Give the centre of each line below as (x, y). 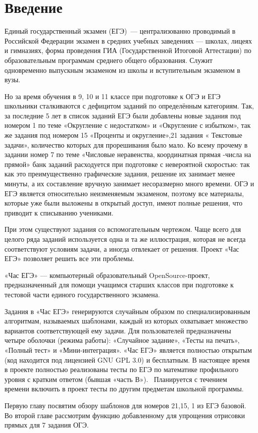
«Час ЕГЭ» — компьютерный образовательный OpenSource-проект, (107, 275)
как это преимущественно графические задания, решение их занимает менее (120, 174)
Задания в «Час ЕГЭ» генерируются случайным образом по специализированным (128, 311)
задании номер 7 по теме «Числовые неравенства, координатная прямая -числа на (128, 154)
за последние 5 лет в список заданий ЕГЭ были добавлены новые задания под (123, 115)
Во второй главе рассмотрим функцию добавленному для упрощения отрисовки (125, 415)
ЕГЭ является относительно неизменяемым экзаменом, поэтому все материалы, (124, 193)
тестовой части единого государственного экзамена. (82, 294)
